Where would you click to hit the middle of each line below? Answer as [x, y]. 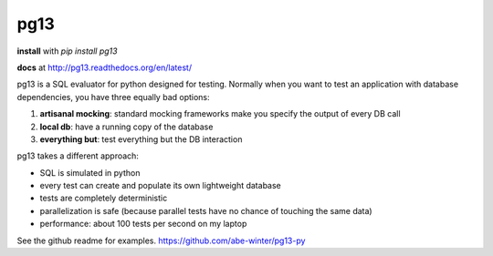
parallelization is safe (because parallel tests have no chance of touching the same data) [206, 210]
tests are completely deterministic [104, 198]
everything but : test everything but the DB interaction [141, 139]
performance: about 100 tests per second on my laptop [143, 224]
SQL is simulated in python [90, 172]
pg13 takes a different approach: [78, 156]
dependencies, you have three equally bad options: [113, 97]
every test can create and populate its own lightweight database [161, 186]
